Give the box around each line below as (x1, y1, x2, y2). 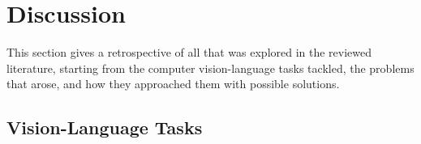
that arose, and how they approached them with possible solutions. (6, 75, 340, 92)
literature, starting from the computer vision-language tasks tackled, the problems (6, 59, 415, 76)
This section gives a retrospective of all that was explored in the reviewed (6, 44, 372, 61)
